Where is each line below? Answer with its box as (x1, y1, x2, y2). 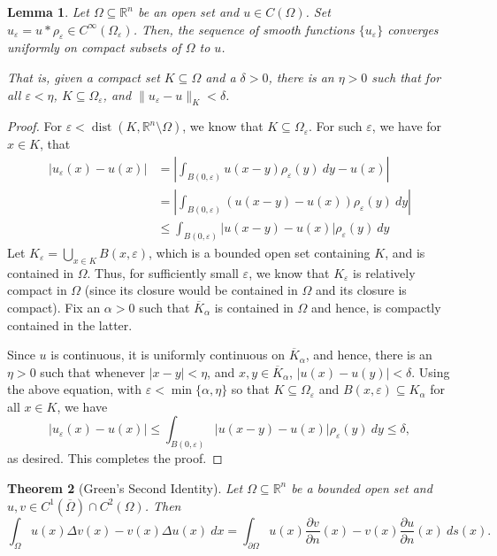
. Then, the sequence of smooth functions (133, 19, 355, 38)
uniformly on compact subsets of (7, 38, 181, 57)
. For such (309, 117, 363, 135)
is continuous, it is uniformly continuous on (50, 345, 286, 364)
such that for (371, 67, 441, 86)
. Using (411, 362, 450, 381)
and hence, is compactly (310, 297, 441, 316)
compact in (7, 281, 67, 299)
